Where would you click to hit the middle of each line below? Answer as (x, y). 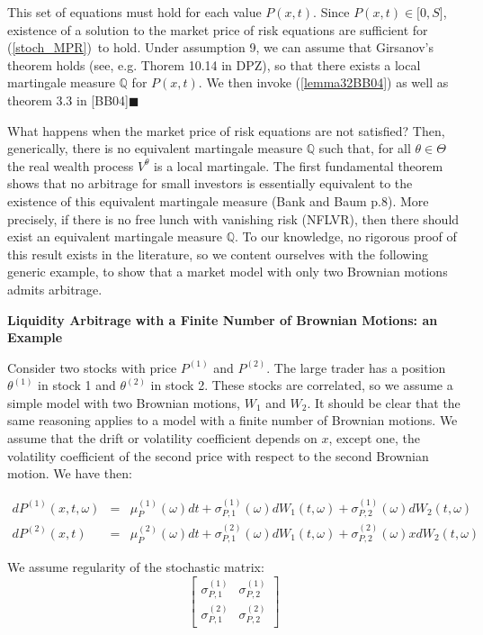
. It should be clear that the (384, 402)
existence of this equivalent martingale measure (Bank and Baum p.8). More (218, 200)
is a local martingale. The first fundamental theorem (299, 165)
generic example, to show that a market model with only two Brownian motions (228, 272)
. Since (331, 12)
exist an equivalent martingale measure (115, 236)
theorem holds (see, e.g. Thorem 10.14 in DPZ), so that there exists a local (214, 64)
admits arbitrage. (55, 289)
